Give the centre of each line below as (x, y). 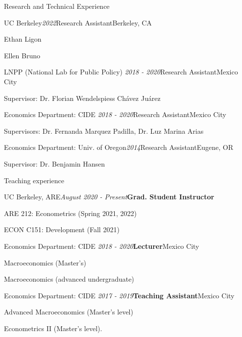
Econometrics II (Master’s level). (53, 328)
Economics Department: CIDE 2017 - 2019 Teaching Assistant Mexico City (119, 295)
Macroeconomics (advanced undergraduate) (69, 279)
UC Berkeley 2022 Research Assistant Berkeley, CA (78, 22)
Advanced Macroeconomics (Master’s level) (69, 312)
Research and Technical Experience (57, 6)
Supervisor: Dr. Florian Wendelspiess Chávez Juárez (82, 98)
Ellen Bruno (22, 55)
